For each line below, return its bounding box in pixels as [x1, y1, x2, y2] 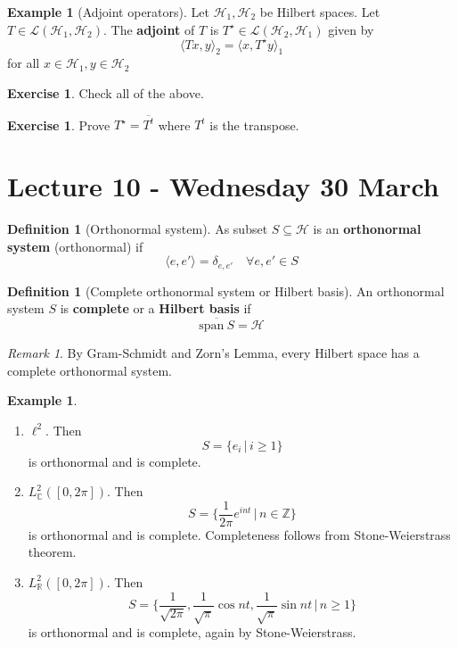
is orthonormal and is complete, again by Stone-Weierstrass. [28, 623, 356, 642]
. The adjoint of [102, 20, 195, 38]
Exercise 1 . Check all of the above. [7, 84, 204, 103]
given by [328, 20, 374, 38]
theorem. [28, 543, 77, 561]
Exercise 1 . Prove [7, 115, 110, 134]
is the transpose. [209, 115, 299, 134]
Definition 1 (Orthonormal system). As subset [7, 220, 268, 238]
